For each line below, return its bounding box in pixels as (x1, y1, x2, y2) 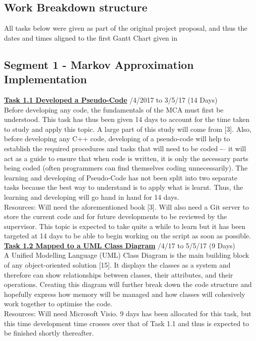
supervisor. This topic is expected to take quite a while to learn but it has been (4, 221, 246, 231)
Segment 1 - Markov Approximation (4, 57, 194, 72)
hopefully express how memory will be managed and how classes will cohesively (4, 288, 246, 299)
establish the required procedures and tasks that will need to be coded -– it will (4, 143, 246, 153)
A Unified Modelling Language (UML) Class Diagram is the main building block (4, 250, 250, 260)
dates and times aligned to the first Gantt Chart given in (4, 32, 178, 43)
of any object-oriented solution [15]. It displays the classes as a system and (4, 260, 231, 270)
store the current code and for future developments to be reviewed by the (4, 211, 227, 222)
